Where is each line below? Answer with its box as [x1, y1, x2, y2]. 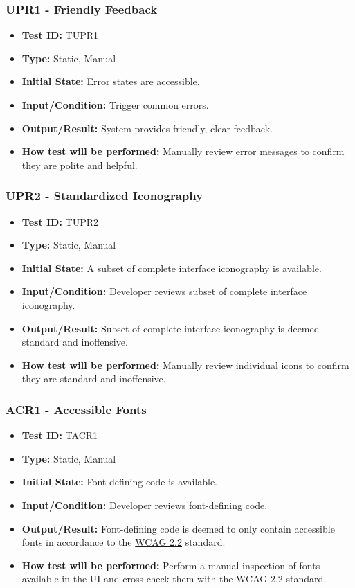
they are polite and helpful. [21, 157, 138, 172]
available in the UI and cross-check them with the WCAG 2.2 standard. [21, 571, 327, 586]
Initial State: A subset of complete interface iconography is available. [21, 260, 322, 275]
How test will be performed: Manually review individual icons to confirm [21, 357, 349, 372]
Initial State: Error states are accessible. [21, 74, 200, 89]
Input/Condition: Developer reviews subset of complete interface [21, 284, 307, 299]
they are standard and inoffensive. [21, 371, 166, 386]
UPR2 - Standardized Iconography [6, 187, 203, 204]
